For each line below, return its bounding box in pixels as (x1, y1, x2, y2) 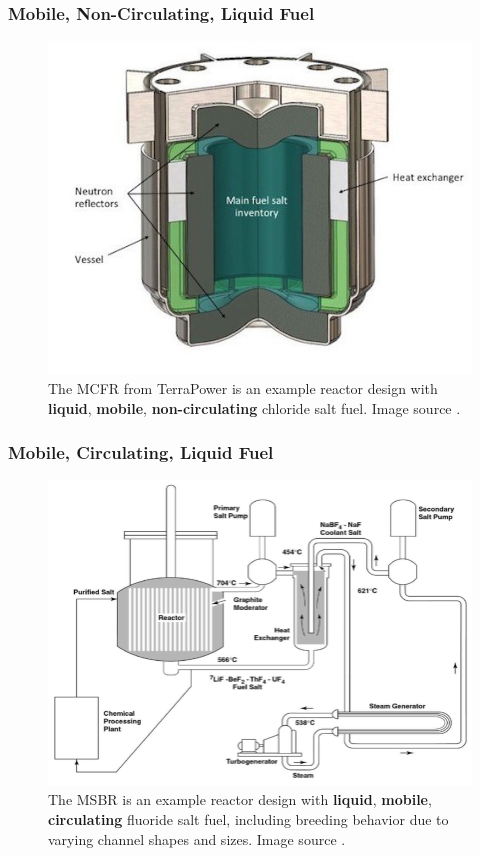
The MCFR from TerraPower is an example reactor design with (48, 378, 438, 399)
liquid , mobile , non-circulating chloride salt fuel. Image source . (48, 397, 461, 418)
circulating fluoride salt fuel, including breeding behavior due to (48, 808, 449, 829)
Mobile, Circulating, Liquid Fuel (8, 440, 274, 465)
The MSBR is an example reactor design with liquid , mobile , (48, 789, 432, 810)
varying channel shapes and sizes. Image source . (48, 828, 346, 849)
